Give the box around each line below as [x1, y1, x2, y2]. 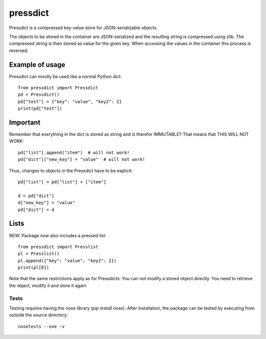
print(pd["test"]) [18, 106, 63, 111]
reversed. [9, 47, 29, 53]
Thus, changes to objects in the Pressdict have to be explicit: [9, 168, 133, 173]
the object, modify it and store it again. [9, 282, 88, 289]
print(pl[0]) [18, 265, 49, 270]
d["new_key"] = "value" [18, 200, 75, 206]
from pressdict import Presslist [18, 244, 99, 250]
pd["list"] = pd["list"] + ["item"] [18, 179, 106, 185]
